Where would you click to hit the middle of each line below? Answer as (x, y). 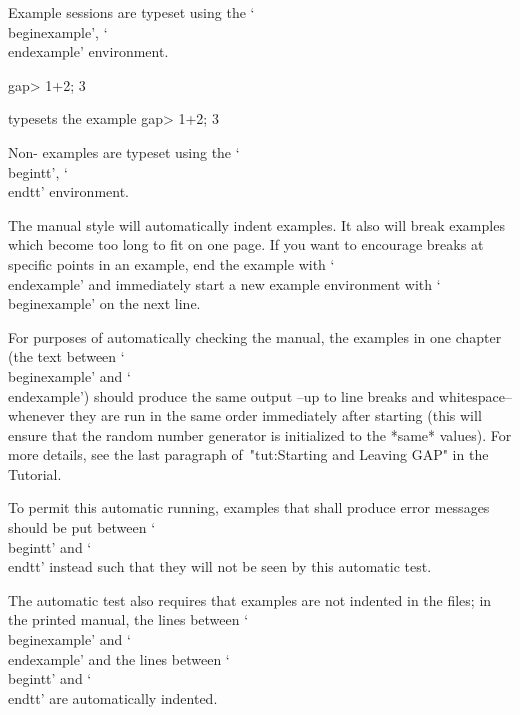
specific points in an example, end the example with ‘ (171, 263)
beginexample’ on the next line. (104, 303)
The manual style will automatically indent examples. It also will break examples (256, 224)
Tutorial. (35, 473)
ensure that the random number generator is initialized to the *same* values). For (260, 434)
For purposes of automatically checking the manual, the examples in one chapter (255, 336)
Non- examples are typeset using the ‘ (124, 151)
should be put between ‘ (82, 527)
